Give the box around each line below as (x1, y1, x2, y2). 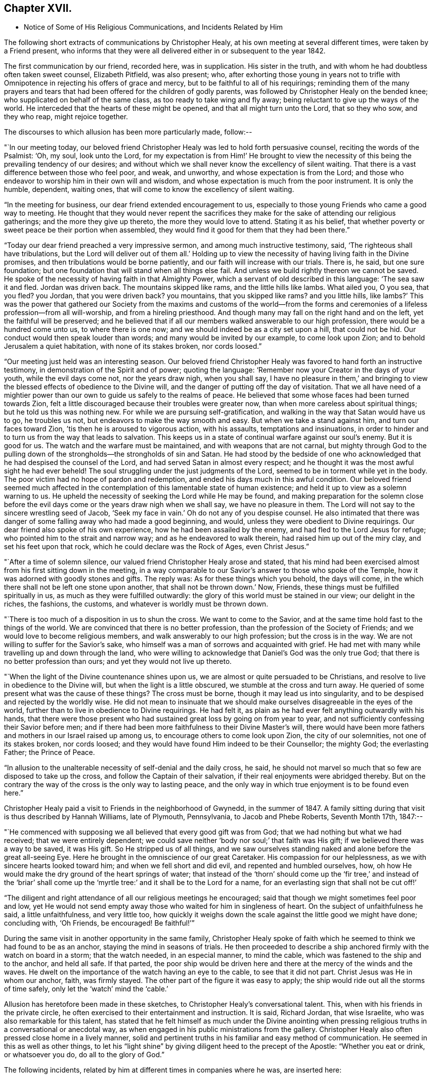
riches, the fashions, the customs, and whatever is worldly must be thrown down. (4, 600, 268, 609)
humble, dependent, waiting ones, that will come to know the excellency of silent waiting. (4, 185, 294, 194)
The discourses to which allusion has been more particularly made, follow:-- (4, 128, 252, 137)
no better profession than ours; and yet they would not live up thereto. (4, 657, 232, 666)
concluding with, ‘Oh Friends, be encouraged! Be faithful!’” (4, 919, 195, 928)
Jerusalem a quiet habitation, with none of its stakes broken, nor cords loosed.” (4, 342, 262, 351)
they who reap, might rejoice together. (4, 112, 128, 121)
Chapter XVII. (4, 2, 72, 14)
